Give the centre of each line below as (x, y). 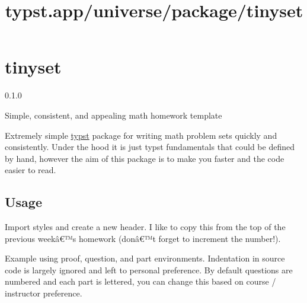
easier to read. (31, 170)
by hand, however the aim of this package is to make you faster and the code (145, 158)
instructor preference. (44, 293)
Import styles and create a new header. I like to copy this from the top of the (145, 227)
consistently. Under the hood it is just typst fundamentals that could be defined (150, 147)
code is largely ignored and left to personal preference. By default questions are (149, 269)
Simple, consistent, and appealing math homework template (113, 115)
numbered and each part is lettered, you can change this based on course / (140, 281)
